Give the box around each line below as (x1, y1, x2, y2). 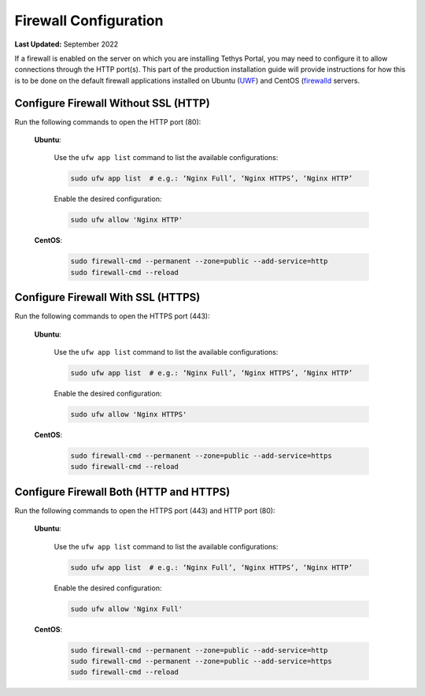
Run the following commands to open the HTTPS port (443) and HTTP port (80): (14, 505, 275, 515)
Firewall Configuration (14, 12, 164, 29)
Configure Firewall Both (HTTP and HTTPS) (14, 485, 231, 498)
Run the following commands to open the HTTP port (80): (14, 117, 201, 126)
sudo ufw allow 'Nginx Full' (70, 604, 183, 613)
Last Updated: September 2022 (14, 39, 119, 49)
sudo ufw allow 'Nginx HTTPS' (70, 410, 187, 419)
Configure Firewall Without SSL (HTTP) (14, 96, 210, 110)
